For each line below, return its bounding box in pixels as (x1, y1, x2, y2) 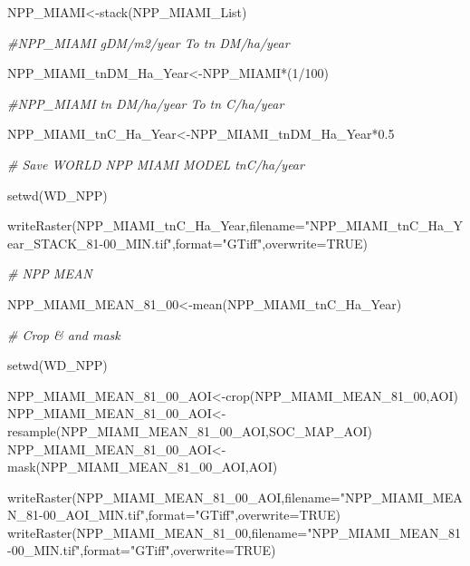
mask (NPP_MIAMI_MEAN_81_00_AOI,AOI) (7, 457, 278, 476)
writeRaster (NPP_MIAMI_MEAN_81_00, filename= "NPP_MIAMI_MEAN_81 (7, 522, 462, 542)
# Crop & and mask (7, 325, 120, 344)
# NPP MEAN (7, 264, 92, 283)
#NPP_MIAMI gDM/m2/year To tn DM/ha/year (7, 33, 290, 52)
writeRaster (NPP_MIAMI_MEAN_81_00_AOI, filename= (7, 487, 341, 506)
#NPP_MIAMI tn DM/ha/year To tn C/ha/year (7, 93, 284, 112)
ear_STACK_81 (7, 233, 100, 252)
